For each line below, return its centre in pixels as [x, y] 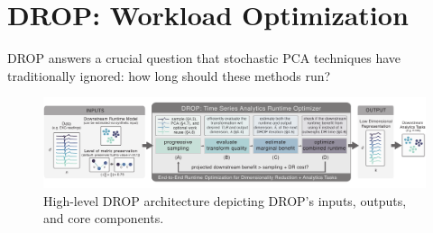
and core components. [104, 218]
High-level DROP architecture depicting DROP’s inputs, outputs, [225, 200]
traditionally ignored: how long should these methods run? [169, 75]
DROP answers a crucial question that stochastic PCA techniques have [204, 58]
